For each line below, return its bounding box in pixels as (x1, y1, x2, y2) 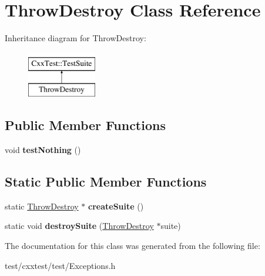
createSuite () (88, 199, 144, 212)
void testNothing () (5, 144, 81, 156)
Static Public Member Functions (5, 172, 207, 191)
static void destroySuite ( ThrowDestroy (5, 220, 154, 232)
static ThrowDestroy (5, 199, 79, 212)
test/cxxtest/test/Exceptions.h (5, 259, 116, 271)
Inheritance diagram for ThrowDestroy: (5, 32, 146, 44)
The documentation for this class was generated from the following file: (5, 240, 260, 252)
